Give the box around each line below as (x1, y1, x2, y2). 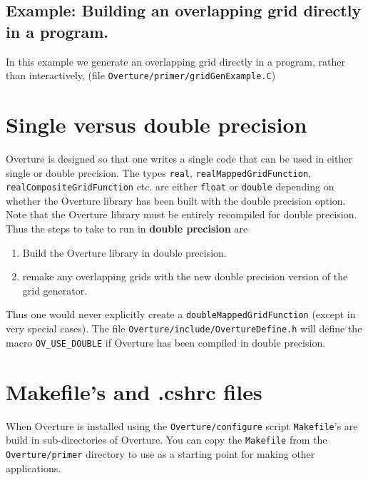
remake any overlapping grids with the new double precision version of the (22, 269, 348, 284)
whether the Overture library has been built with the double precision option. (6, 193, 346, 208)
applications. (6, 460, 61, 475)
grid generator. (22, 282, 88, 297)
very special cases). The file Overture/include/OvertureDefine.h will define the (6, 321, 362, 336)
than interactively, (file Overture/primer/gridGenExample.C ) (6, 68, 276, 83)
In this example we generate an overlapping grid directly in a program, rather (6, 53, 346, 68)
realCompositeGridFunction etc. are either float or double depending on (6, 179, 334, 194)
